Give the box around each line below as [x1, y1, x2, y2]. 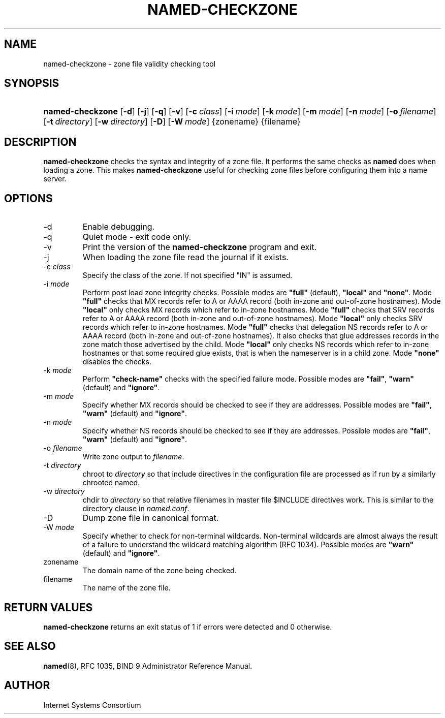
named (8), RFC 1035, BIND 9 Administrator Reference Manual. [43, 661, 252, 670]
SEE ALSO [4, 640, 56, 653]
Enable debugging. [82, 222, 155, 232]
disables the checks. [82, 357, 151, 366]
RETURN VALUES [4, 601, 93, 614]
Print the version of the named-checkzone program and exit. [82, 242, 317, 253]
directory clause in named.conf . [82, 504, 189, 513]
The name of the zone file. [82, 583, 171, 592]
